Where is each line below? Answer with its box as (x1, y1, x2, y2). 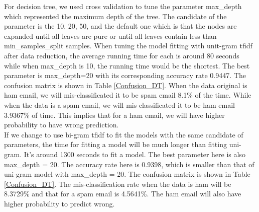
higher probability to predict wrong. (4, 198, 115, 208)
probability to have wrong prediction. (4, 119, 119, 130)
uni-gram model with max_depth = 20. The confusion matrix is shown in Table (4, 169, 250, 179)
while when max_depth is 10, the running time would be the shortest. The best (4, 60, 250, 70)
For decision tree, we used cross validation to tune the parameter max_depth (4, 1, 242, 11)
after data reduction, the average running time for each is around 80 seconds (4, 50, 239, 60)
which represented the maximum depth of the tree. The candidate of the (4, 11, 227, 21)
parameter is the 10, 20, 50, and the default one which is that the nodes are (4, 21, 237, 31)
